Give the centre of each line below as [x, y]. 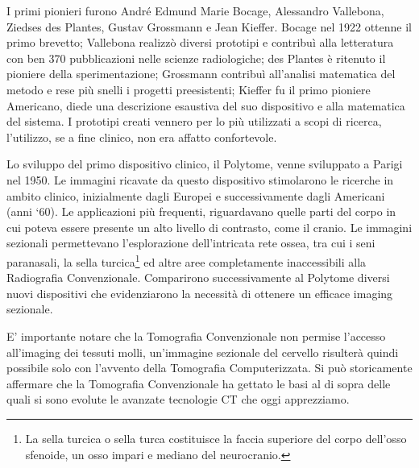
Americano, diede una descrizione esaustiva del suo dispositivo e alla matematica [206, 105]
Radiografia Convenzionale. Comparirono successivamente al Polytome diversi [198, 277]
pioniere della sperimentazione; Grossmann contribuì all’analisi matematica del [201, 74]
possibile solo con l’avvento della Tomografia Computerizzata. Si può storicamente [209, 368]
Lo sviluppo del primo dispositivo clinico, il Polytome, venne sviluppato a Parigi [205, 164]
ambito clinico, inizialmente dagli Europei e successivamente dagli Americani [196, 195]
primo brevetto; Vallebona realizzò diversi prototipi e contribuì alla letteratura [200, 42]
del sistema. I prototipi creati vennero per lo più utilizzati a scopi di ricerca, [194, 121]
